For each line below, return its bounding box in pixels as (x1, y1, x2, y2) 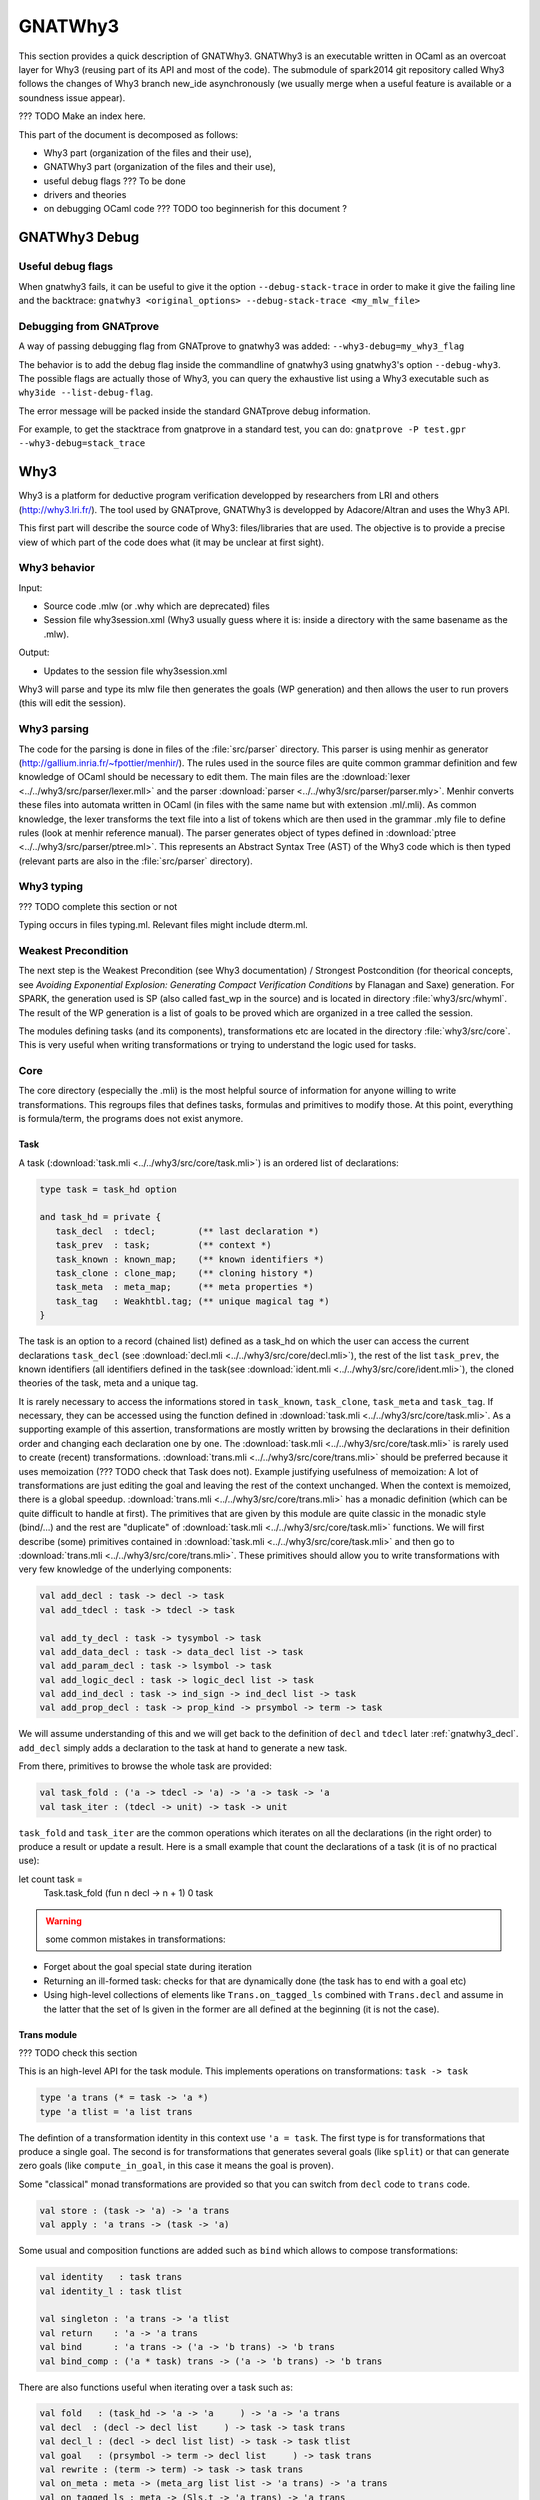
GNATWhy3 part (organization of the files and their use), (43, 161, 277, 173)
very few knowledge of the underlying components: (18, 1563, 232, 1575)
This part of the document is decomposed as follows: (18, 128, 239, 140)
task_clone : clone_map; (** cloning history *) (55, 1267, 314, 1279)
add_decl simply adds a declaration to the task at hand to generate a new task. (18, 1741, 348, 1754)
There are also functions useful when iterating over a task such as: (18, 2381, 294, 2393)
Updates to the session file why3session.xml (43, 665, 228, 677)
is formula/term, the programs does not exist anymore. (18, 1113, 244, 1125)
